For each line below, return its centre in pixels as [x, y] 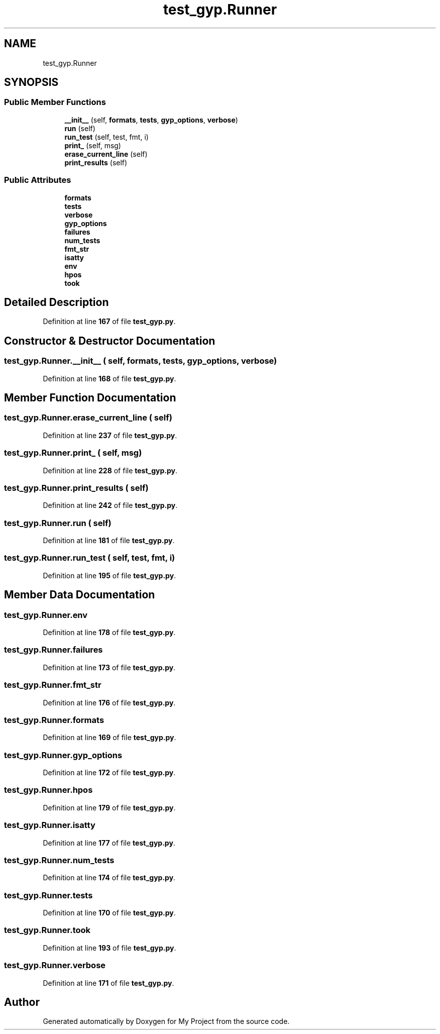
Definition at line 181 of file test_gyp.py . [109, 541]
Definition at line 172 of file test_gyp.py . [109, 773]
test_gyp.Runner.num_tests [59, 860]
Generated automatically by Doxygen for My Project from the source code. [166, 1021]
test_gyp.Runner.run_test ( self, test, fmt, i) [90, 558]
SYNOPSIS [31, 82]
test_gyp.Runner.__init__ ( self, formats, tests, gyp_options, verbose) [141, 361]
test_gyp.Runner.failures [53, 650]
